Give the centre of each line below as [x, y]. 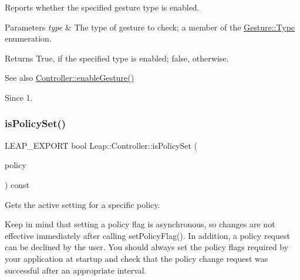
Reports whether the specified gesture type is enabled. [102, 7]
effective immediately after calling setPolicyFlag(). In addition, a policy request [147, 235]
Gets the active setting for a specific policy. [82, 204]
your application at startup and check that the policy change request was [136, 258]
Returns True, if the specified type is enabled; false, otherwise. [117, 58]
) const [17, 184]
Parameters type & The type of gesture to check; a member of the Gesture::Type [150, 27]
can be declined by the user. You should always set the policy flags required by [147, 247]
